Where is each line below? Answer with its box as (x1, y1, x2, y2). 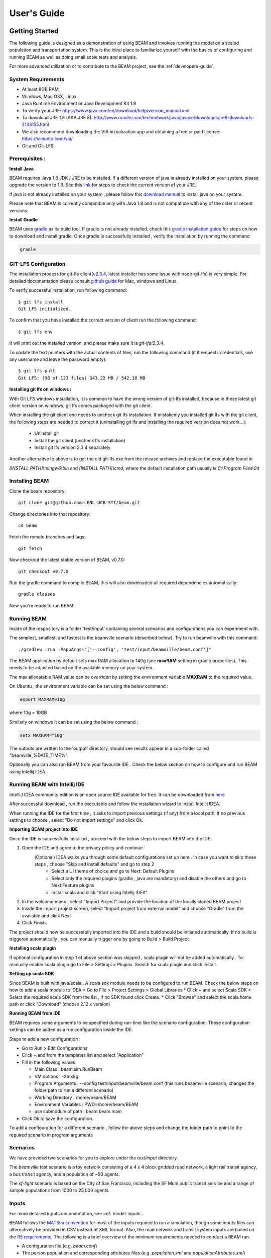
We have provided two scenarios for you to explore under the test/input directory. (9, 1155, 178, 1161)
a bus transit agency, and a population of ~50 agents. (9, 1171, 120, 1177)
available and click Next (22, 912, 71, 918)
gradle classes (18, 591, 56, 597)
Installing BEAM (9, 478, 49, 485)
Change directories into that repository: (9, 511, 91, 517)
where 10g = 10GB (9, 710, 47, 716)
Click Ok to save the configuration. (22, 1115, 94, 1122)
